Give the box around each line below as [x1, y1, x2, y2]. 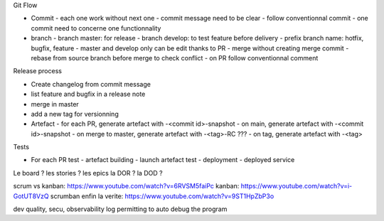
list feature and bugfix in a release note [31, 90, 146, 99]
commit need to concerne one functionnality [31, 23, 161, 32]
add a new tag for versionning [31, 109, 119, 118]
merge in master [31, 99, 80, 108]
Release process [13, 67, 62, 75]
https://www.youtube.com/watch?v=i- [240, 182, 353, 190]
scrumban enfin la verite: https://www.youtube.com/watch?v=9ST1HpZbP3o [50, 192, 274, 200]
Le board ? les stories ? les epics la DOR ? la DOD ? [13, 168, 163, 177]
